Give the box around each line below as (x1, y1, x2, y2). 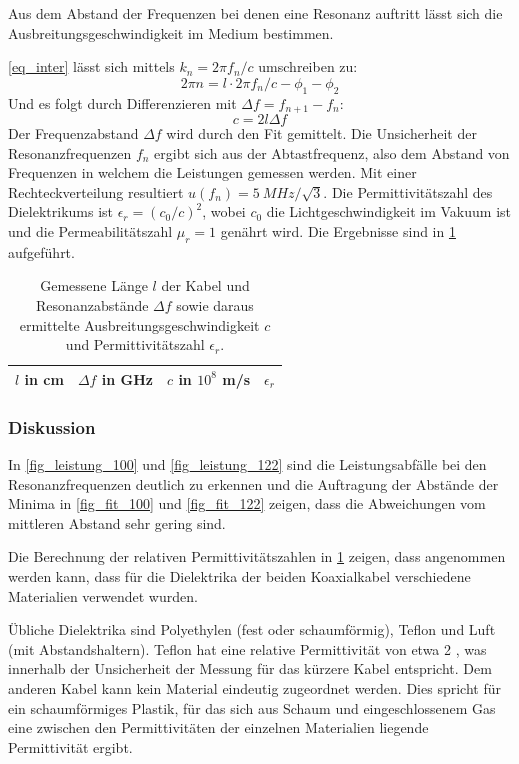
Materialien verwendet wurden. (8, 585, 198, 606)
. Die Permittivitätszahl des (323, 181, 493, 202)
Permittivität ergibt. (8, 736, 133, 757)
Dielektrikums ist (8, 201, 113, 222)
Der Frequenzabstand (8, 123, 139, 144)
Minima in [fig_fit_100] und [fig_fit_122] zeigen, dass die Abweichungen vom (8, 493, 486, 514)
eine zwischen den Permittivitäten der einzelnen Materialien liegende (8, 717, 429, 738)
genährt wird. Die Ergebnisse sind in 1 (220, 221, 456, 241)
